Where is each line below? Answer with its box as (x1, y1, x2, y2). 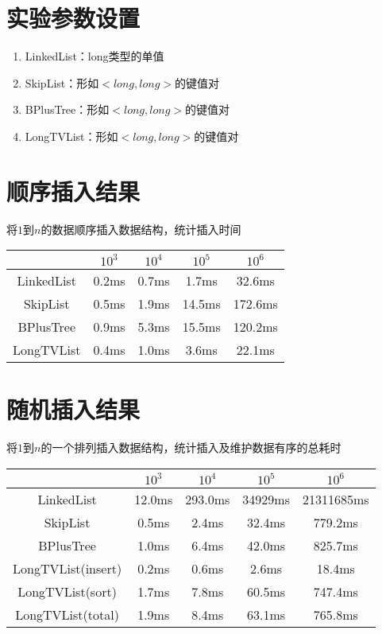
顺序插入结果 (6, 174, 141, 207)
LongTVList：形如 (25, 127, 118, 144)
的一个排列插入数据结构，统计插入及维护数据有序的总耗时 (41, 439, 341, 456)
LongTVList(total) (15, 605, 119, 624)
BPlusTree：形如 (25, 101, 110, 118)
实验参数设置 (6, 2, 141, 34)
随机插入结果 (6, 393, 141, 426)
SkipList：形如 (25, 74, 99, 91)
